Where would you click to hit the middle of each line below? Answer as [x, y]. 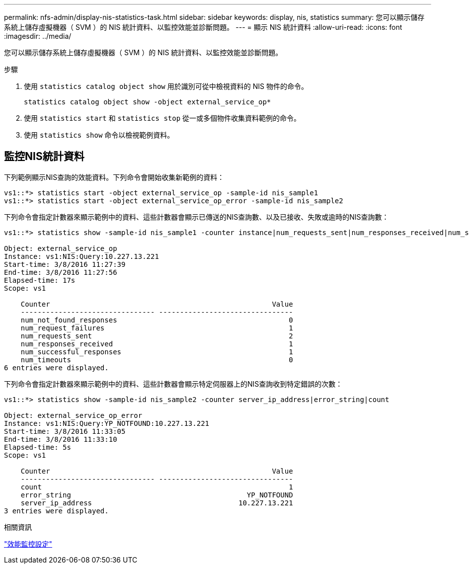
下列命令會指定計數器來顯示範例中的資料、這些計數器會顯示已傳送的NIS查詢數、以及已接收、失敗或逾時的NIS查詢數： [196, 217]
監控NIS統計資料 [44, 157]
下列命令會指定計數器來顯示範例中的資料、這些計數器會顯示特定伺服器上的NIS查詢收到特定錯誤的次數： [173, 384]
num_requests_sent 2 [157, 336]
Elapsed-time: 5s [38, 447]
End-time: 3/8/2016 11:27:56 [61, 272]
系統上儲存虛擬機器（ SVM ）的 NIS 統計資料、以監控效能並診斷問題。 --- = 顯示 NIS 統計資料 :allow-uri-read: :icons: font [203, 27]
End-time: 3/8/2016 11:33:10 [61, 439]
